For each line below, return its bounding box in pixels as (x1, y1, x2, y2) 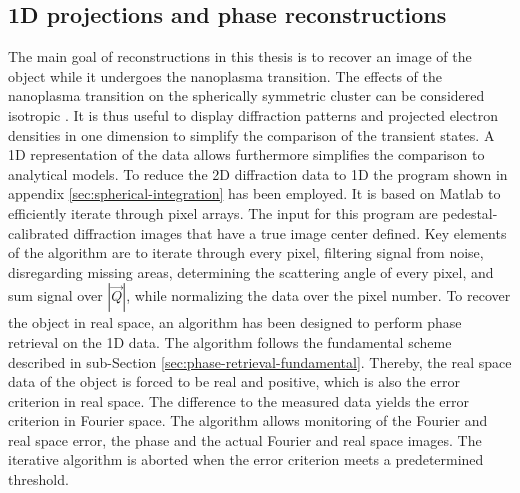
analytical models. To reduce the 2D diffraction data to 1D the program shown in (8, 163, 508, 184)
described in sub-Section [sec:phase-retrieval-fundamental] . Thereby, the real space (8, 351, 512, 372)
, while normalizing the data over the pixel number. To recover (126, 285, 511, 306)
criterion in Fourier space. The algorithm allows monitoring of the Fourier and (8, 410, 488, 431)
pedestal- (442, 202, 498, 223)
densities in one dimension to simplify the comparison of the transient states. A (8, 124, 495, 145)
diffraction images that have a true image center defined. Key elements (73, 222, 507, 243)
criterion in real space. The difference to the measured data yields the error (8, 390, 469, 411)
